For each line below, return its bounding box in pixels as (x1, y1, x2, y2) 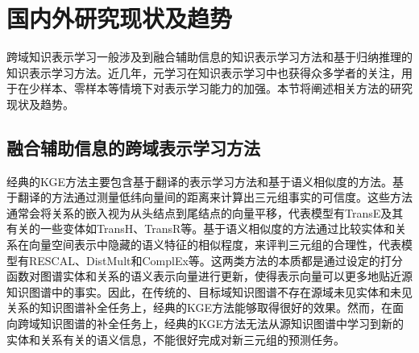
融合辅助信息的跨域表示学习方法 (6, 135, 260, 160)
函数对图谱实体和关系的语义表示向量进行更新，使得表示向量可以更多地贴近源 (6, 268, 413, 284)
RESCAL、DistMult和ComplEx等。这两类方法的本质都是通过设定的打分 (28, 251, 403, 268)
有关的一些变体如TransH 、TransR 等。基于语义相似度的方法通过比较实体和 (6, 220, 396, 237)
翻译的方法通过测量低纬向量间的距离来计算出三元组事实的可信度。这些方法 (17, 189, 413, 206)
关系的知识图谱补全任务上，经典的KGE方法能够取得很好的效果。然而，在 (6, 299, 393, 316)
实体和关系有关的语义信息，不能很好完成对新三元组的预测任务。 (6, 330, 345, 347)
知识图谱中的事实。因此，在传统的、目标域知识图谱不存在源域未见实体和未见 (6, 283, 413, 300)
